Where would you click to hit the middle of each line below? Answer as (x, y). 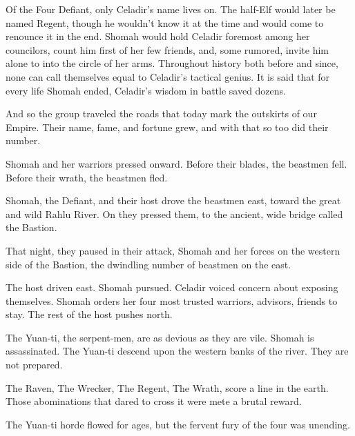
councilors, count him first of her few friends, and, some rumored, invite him (167, 49)
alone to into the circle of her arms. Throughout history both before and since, (172, 63)
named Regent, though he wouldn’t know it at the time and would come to (165, 22)
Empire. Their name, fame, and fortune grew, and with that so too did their (167, 127)
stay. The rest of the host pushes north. (89, 314)
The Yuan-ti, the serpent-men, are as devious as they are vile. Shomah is (160, 337)
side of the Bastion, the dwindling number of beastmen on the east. (148, 264)
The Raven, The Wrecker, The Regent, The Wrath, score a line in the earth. (167, 387)
